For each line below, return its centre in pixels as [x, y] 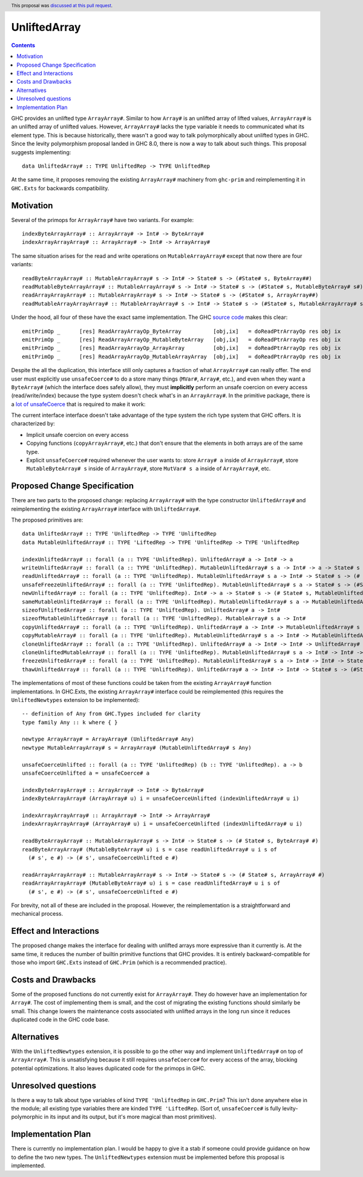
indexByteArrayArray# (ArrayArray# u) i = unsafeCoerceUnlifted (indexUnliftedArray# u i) [161, 798]
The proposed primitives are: [47, 520]
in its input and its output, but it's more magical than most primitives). [130, 1117]
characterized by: [33, 424]
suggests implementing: [41, 152]
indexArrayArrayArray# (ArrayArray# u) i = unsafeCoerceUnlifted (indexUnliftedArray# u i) [162, 824]
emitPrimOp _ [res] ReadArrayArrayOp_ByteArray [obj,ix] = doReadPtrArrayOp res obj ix [181, 331]
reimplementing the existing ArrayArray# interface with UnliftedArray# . [106, 509]
